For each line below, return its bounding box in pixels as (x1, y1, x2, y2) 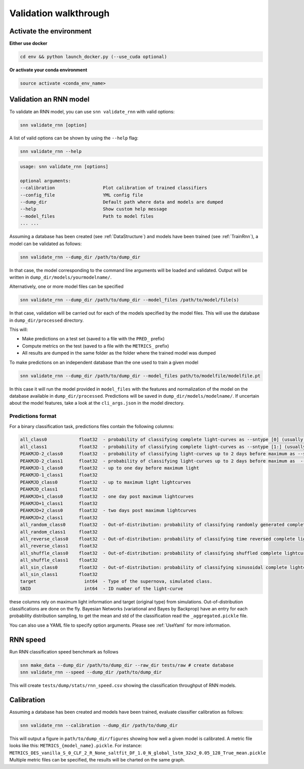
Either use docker (9, 41, 48, 47)
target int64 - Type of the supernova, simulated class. (20, 579, 213, 585)
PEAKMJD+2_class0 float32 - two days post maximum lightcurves (20, 508, 197, 514)
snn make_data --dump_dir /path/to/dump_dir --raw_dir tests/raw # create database (20, 662, 234, 668)
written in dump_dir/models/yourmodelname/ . (9, 274, 112, 280)
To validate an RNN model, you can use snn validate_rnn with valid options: (9, 108, 175, 114)
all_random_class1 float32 (20, 529, 98, 534)
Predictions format (9, 413, 57, 420)
